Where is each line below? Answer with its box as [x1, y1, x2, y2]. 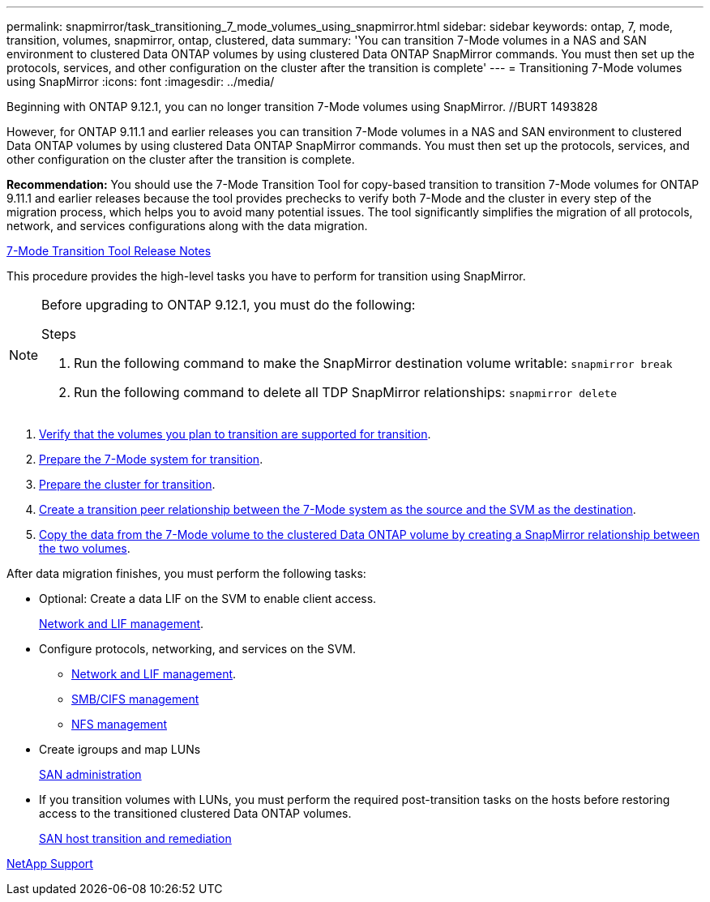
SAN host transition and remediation [39, 831, 232, 845]
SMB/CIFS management [71, 692, 199, 706]
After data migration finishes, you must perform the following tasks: [6, 566, 366, 580]
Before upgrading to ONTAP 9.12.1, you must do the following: [41, 297, 416, 313]
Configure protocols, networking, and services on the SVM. [39, 642, 356, 656]
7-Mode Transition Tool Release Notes [6, 244, 212, 258]
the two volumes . [39, 541, 130, 555]
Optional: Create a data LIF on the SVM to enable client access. [39, 592, 377, 605]
